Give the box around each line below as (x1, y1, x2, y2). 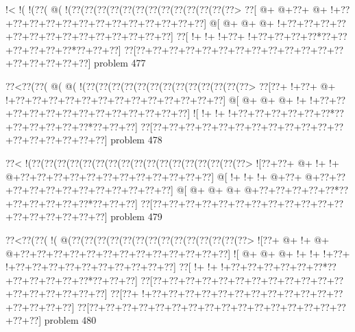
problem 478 (110, 132, 162, 147)
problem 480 (44, 313, 97, 327)
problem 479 (110, 209, 162, 224)
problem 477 (94, 56, 146, 70)
